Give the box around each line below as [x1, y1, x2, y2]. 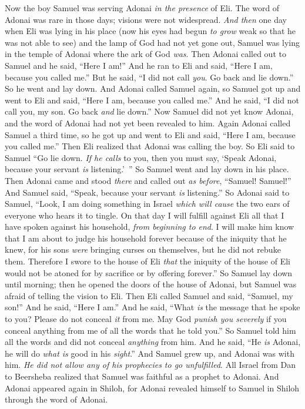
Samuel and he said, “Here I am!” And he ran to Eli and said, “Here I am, [5, 59, 273, 71]
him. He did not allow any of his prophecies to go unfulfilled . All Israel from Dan [5, 358, 296, 371]
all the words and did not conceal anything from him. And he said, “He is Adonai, [5, 336, 301, 348]
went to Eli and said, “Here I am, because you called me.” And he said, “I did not [5, 93, 299, 106]
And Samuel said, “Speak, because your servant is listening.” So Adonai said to [5, 186, 290, 198]
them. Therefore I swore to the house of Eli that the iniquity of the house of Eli [5, 255, 290, 267]
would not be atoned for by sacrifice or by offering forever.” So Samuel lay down [5, 266, 293, 279]
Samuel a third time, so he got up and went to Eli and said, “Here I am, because [5, 128, 296, 140]
